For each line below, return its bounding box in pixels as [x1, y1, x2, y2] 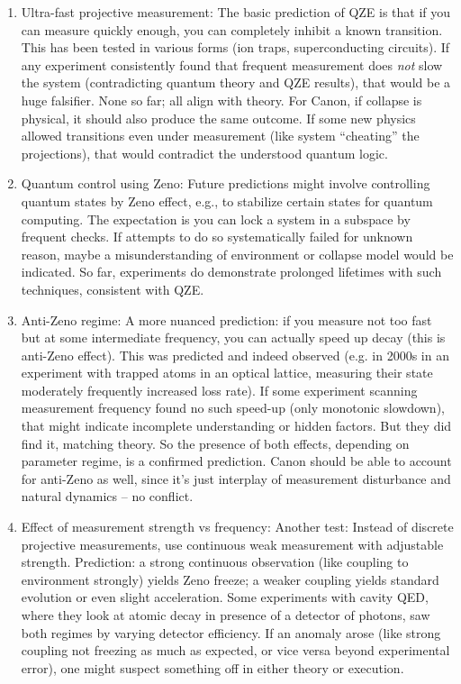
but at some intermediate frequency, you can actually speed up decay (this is [21, 328, 446, 347]
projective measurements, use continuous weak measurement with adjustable [21, 534, 444, 553]
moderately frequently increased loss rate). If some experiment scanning [21, 380, 418, 399]
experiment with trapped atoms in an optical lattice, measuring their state [21, 363, 433, 382]
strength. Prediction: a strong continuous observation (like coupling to [21, 552, 409, 571]
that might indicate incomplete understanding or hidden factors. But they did [21, 416, 452, 435]
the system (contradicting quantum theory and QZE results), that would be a [21, 73, 451, 92]
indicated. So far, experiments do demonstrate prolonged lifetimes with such [21, 262, 442, 281]
